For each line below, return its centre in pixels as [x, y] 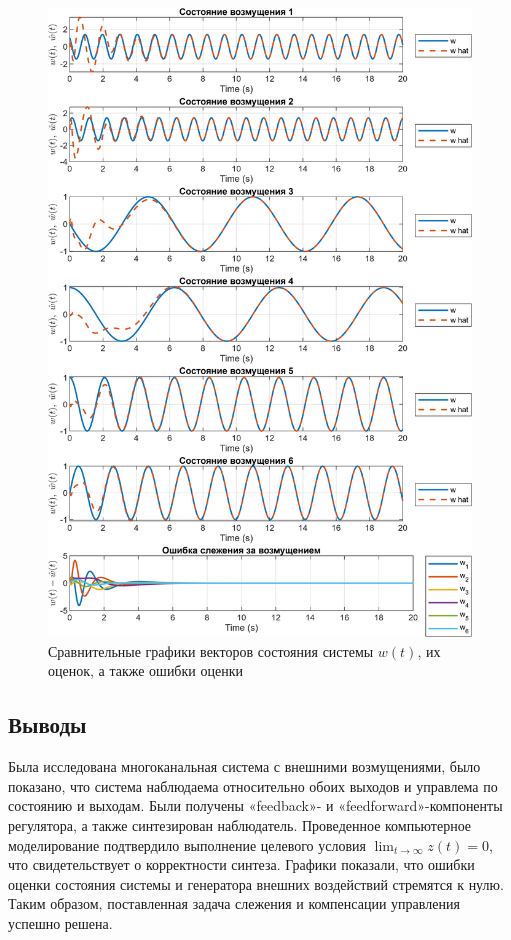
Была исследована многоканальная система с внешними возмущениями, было [244, 766]
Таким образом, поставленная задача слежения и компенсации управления [234, 903]
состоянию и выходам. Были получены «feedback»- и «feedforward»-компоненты [255, 805]
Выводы [47, 724]
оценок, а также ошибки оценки [145, 670]
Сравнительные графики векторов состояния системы [211, 650]
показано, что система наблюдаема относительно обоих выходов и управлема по [253, 785]
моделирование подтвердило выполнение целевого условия [187, 844]
